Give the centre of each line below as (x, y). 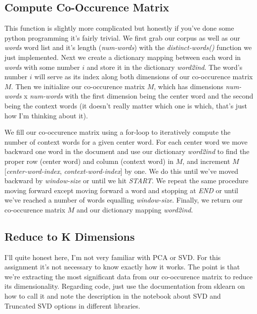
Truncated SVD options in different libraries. (72, 305)
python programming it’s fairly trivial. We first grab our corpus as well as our (122, 37)
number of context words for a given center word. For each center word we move (126, 141)
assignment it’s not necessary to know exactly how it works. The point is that (122, 267)
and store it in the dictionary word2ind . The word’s (165, 67)
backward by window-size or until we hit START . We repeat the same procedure (127, 181)
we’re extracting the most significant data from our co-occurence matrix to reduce (129, 276)
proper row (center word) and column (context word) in (89, 161)
